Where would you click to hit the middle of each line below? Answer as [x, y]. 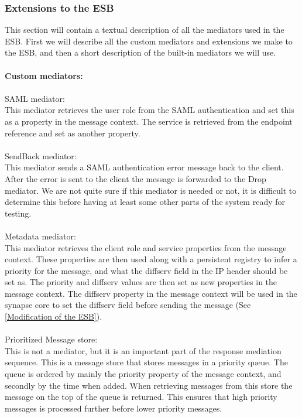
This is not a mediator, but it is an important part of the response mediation [143, 350]
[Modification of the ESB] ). [54, 316]
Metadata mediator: [40, 236]
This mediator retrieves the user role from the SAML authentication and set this [150, 110]
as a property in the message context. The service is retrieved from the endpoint [149, 121]
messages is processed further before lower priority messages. [114, 408]
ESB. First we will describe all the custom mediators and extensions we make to [149, 41]
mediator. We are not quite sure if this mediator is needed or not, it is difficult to [151, 190]
